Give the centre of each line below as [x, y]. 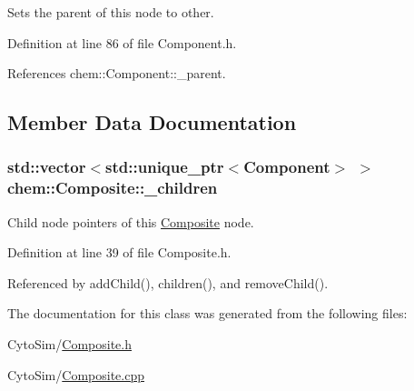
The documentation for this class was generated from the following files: [207, 313]
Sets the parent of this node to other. [111, 12]
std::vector [47, 167]
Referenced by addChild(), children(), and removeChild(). [168, 282]
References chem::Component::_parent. [117, 73]
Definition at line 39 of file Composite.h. [119, 252]
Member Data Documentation [152, 122]
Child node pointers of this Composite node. [131, 221]
